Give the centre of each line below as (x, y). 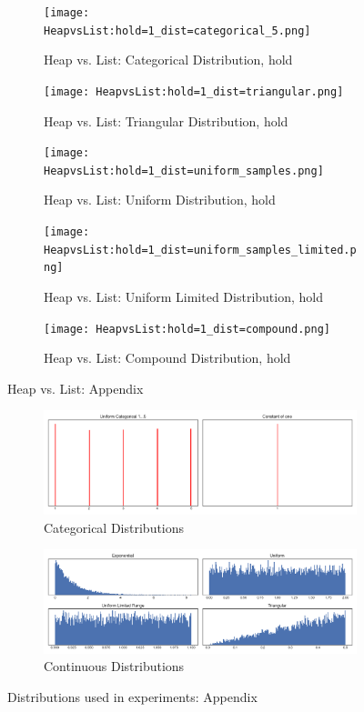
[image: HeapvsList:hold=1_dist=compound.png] (187, 329)
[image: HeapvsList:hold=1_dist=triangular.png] (194, 91)
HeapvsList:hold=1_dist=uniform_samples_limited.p (200, 250)
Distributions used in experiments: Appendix (132, 696)
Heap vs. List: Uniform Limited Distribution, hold (183, 297)
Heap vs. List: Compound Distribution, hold (167, 358)
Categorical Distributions (114, 527)
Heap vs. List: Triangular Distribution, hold (166, 120)
